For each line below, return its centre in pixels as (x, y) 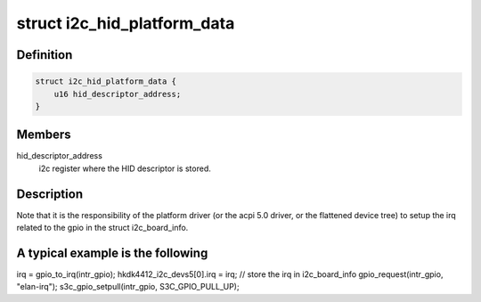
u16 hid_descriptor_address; (118, 94)
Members (44, 135)
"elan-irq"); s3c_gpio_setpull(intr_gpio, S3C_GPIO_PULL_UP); (128, 287)
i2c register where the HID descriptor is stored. (125, 168)
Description (50, 194)
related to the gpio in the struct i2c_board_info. (102, 228)
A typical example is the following (112, 253)
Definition (45, 55)
